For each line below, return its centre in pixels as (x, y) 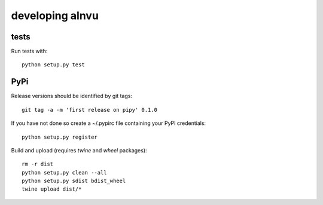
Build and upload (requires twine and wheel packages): (79, 150)
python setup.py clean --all (64, 172)
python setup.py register (60, 137)
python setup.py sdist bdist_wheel (74, 181)
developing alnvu (55, 16)
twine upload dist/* (52, 189)
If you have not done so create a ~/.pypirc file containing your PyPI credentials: (109, 123)
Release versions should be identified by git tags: (72, 96)
